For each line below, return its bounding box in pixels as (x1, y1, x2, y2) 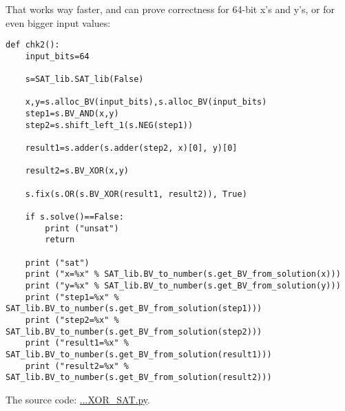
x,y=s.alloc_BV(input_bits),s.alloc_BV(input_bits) (25, 97, 267, 107)
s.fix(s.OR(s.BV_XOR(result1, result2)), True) (25, 189, 247, 199)
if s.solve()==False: (25, 212, 124, 222)
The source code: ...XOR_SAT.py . (6, 392, 150, 406)
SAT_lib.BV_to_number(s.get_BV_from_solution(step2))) (6, 326, 262, 337)
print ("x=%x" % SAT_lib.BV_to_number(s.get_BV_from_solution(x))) (25, 269, 341, 280)
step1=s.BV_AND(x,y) (25, 109, 119, 119)
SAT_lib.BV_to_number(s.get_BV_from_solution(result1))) (6, 349, 272, 359)
